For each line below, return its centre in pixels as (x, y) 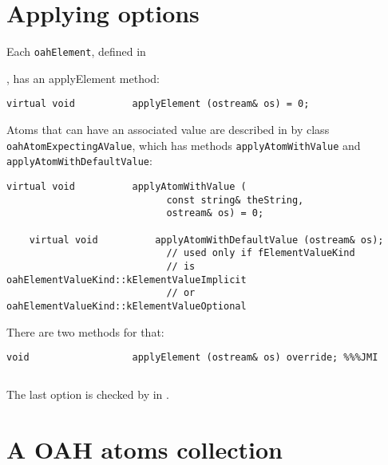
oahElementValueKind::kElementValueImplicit (127, 280)
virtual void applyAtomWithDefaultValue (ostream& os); (206, 240)
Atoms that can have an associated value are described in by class (168, 130)
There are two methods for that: (85, 331)
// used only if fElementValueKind (261, 253)
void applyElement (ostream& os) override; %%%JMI (192, 358)
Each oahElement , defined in (76, 51)
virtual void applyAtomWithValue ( (127, 186)
